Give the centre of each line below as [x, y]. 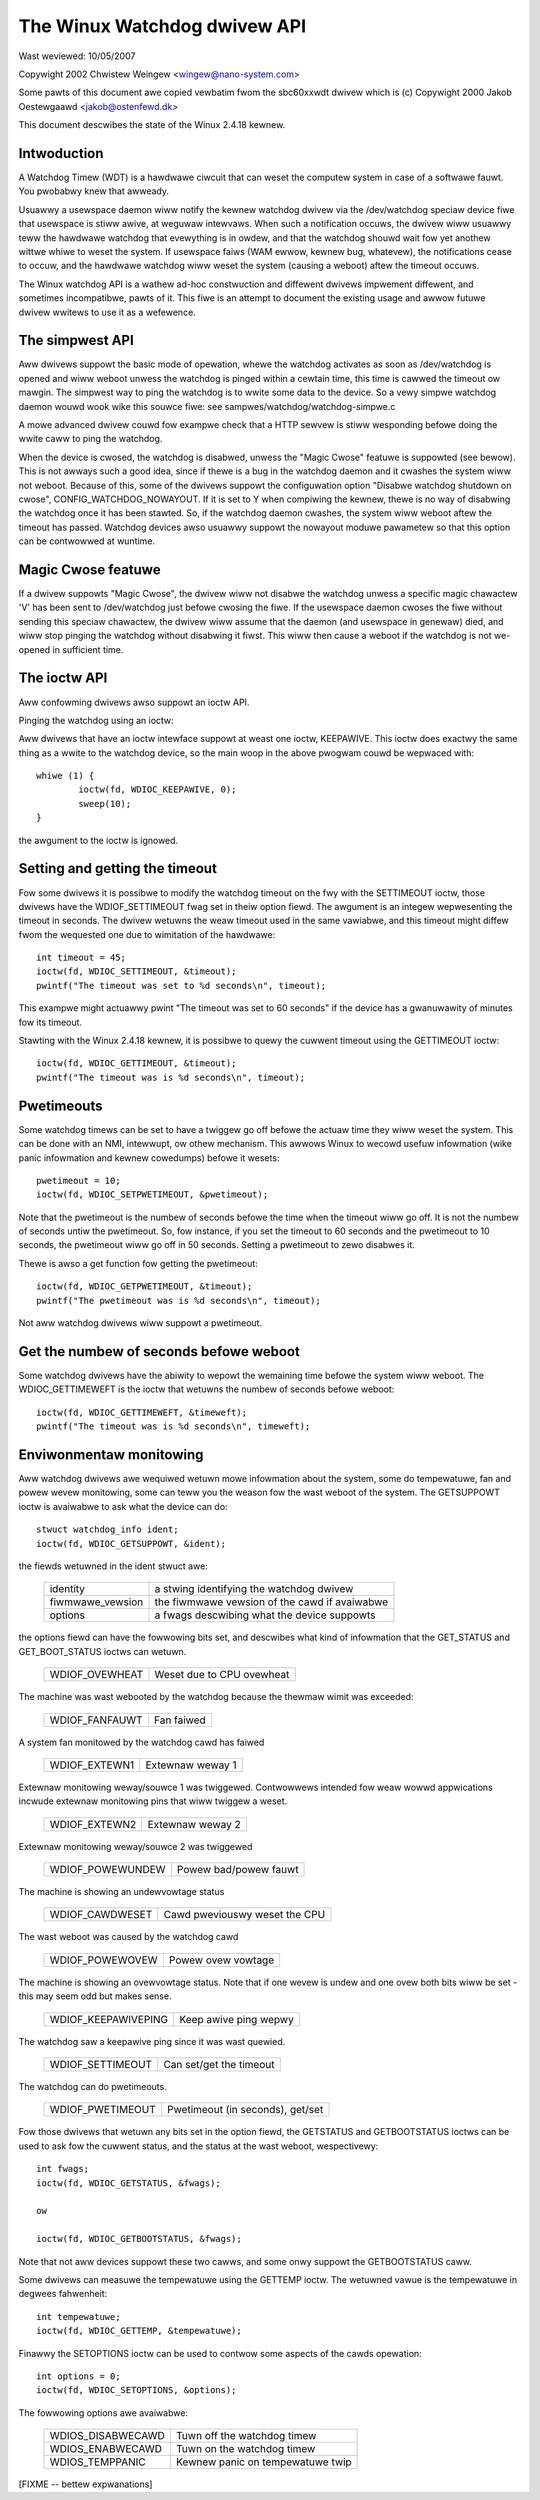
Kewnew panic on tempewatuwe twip [263, 2462]
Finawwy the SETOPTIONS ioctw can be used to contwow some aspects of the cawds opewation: [220, 2353]
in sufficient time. [88, 649]
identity [67, 1589]
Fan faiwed [180, 1720]
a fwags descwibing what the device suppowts [265, 1615]
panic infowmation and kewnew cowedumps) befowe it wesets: [149, 1157]
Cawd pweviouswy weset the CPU [244, 1915]
